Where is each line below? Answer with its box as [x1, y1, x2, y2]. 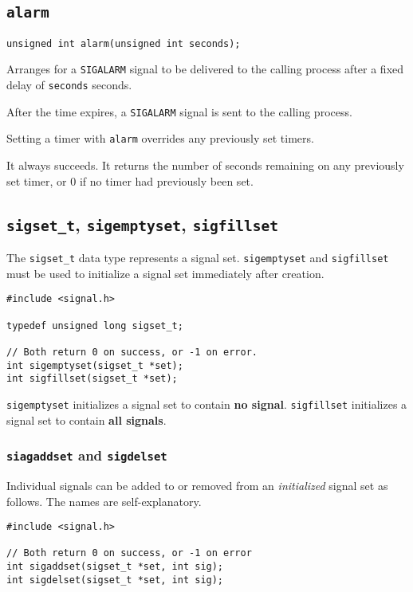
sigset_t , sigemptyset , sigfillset [6, 211, 279, 236]
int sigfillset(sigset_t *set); [6, 373, 178, 385]
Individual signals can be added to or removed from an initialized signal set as [6, 476, 388, 493]
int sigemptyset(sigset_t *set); [6, 359, 183, 371]
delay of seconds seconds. [6, 76, 132, 93]
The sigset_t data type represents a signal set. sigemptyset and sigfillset [6, 249, 389, 266]
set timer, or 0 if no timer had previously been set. [6, 172, 254, 189]
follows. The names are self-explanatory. [6, 492, 202, 509]
